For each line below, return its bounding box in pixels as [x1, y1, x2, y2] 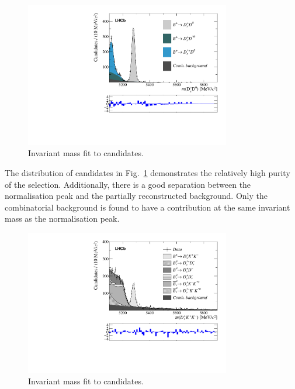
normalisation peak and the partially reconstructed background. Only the [5, 190, 268, 202]
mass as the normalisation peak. [5, 212, 120, 225]
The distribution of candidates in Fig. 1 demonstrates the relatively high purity [5, 166, 290, 178]
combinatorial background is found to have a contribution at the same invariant [5, 201, 290, 213]
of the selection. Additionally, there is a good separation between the [5, 178, 251, 190]
